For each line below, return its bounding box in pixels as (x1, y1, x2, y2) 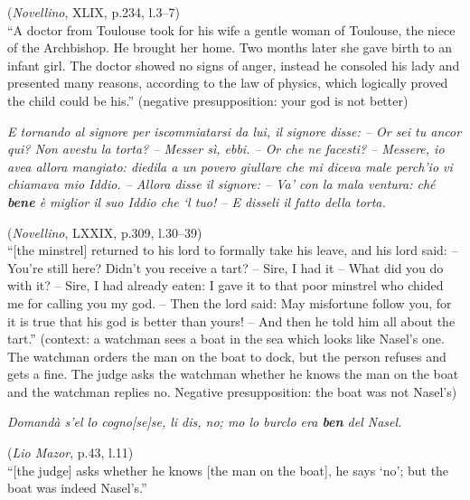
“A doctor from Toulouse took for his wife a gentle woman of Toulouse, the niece (7, 20, 456, 39)
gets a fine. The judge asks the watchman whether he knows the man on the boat (7, 364, 459, 383)
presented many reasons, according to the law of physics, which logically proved (7, 73, 448, 92)
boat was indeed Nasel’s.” (7, 478, 147, 497)
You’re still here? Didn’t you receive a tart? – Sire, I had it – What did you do (7, 258, 444, 277)
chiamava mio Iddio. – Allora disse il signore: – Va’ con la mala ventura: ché (7, 175, 436, 193)
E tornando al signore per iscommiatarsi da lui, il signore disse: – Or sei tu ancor (7, 121, 462, 140)
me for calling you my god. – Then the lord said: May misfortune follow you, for (7, 293, 452, 312)
